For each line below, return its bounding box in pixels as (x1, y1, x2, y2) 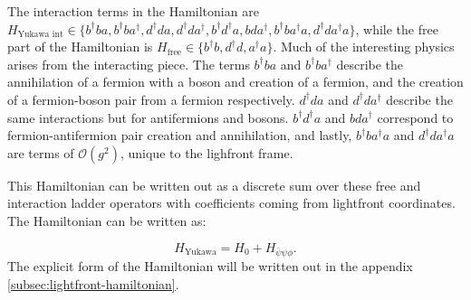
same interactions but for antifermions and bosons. (7, 108, 289, 127)
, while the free (355, 19, 438, 38)
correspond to (377, 108, 454, 127)
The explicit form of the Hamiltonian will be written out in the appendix (7, 257, 413, 276)
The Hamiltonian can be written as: (7, 211, 207, 230)
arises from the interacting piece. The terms (7, 54, 250, 73)
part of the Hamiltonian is (7, 37, 153, 56)
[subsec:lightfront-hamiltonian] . (7, 274, 179, 293)
